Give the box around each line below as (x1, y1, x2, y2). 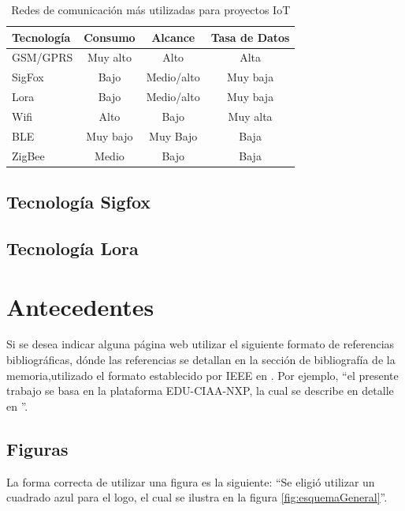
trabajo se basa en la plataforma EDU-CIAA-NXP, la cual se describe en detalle (6, 382, 394, 399)
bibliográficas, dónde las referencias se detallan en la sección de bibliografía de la (6, 351, 396, 368)
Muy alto (87, 49, 132, 66)
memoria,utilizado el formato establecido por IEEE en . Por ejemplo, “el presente (6, 366, 399, 383)
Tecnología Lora (6, 235, 139, 260)
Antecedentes (6, 290, 154, 322)
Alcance (151, 28, 195, 45)
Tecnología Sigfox (6, 190, 151, 214)
